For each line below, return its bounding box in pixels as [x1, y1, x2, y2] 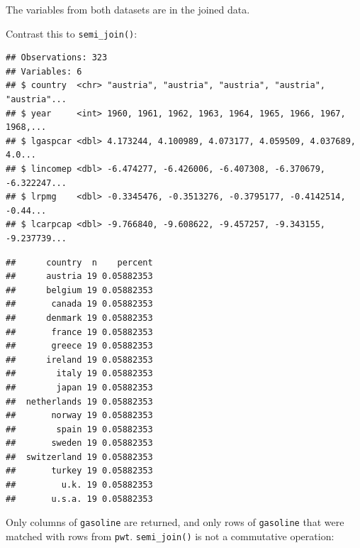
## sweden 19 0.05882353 [6, 438, 153, 449]
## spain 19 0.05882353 [6, 424, 153, 434]
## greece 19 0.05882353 [6, 341, 153, 351]
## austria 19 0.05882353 [6, 271, 153, 282]
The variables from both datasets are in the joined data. [6, 2, 250, 16]
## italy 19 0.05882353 [6, 368, 153, 379]
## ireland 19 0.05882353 [6, 354, 153, 365]
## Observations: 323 [6, 53, 108, 63]
